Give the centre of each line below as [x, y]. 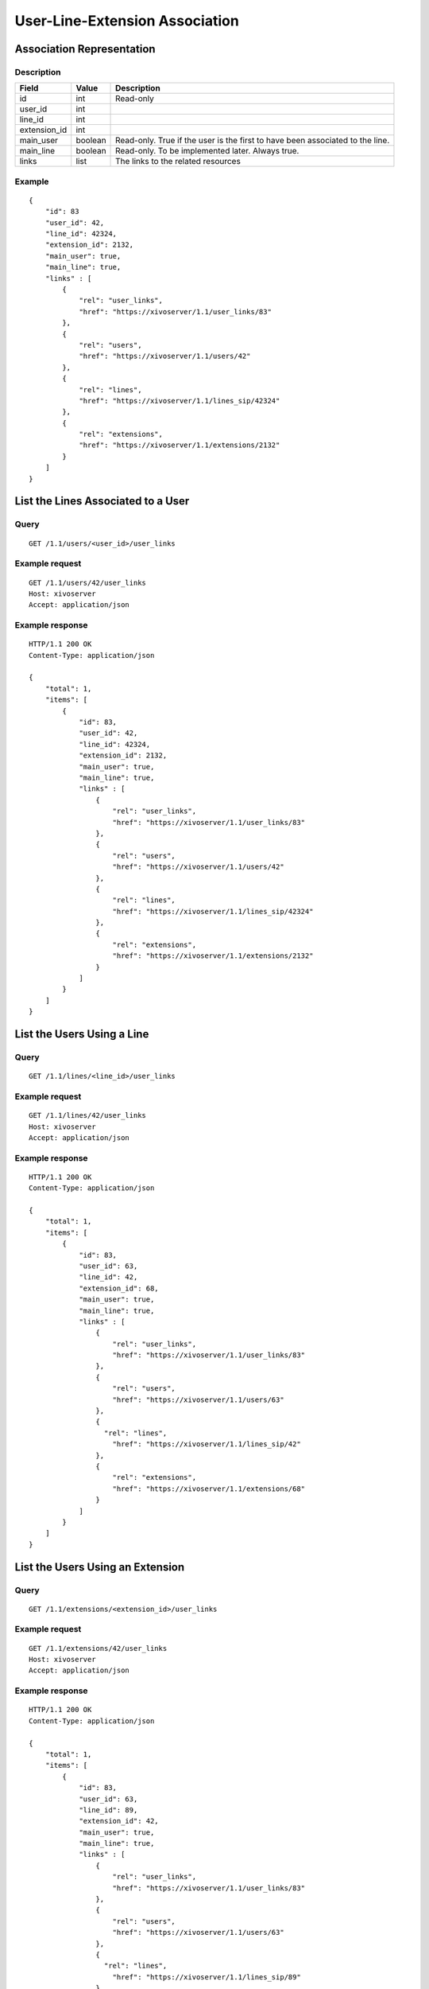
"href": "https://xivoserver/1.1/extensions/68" [209, 1489]
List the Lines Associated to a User [102, 501]
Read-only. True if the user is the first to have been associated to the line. [253, 141]
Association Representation [85, 49]
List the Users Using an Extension [100, 1567]
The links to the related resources [178, 162]
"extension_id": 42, [119, 1821]
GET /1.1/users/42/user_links [88, 582]
